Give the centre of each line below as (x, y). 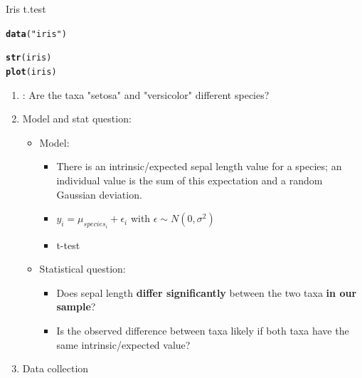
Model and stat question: (77, 119)
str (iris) (29, 58)
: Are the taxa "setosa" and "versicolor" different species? (146, 94)
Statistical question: (82, 269)
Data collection (55, 368)
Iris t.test (26, 9)
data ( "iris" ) (36, 34)
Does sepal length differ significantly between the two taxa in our (207, 292)
